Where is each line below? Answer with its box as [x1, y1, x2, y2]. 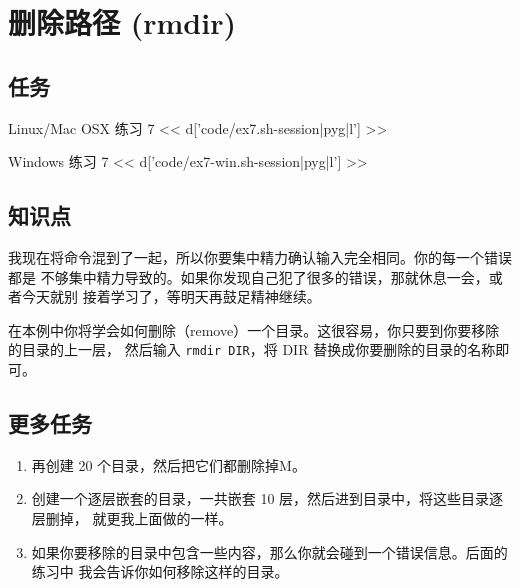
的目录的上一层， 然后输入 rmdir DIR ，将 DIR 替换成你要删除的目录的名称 [8, 339, 496, 360]
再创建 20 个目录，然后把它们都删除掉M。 [31, 454, 306, 475]
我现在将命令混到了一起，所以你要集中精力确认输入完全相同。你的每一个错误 [8, 246, 512, 267]
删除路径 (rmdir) [8, 2, 236, 43]
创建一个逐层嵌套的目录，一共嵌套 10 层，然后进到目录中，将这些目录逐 [31, 488, 504, 509]
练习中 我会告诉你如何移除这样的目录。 [31, 561, 289, 582]
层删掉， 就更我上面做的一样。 [31, 507, 233, 528]
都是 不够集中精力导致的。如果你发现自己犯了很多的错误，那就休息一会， [8, 266, 489, 287]
